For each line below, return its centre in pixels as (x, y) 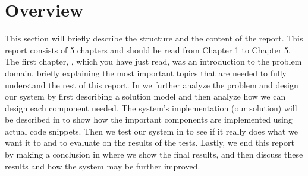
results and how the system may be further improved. (103, 166)
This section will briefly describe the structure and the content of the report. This (154, 38)
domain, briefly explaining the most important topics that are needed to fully (146, 73)
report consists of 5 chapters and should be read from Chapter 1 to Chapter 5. (148, 49)
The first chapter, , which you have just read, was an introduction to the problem (153, 61)
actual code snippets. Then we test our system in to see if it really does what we (151, 131)
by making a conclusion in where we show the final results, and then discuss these (154, 154)
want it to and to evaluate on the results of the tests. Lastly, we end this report (150, 143)
